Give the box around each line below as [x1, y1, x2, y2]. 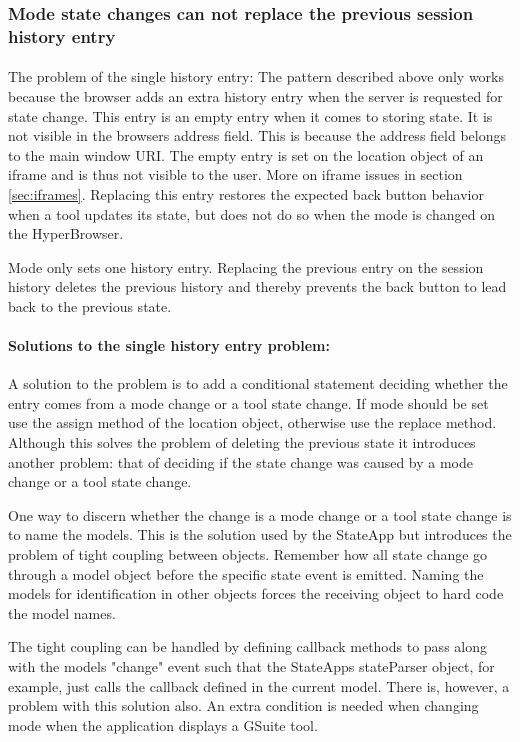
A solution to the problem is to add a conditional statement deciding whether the [8, 373, 508, 394]
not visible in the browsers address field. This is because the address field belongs [8, 125, 506, 146]
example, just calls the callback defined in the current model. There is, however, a [8, 675, 510, 696]
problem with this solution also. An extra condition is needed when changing [8, 695, 479, 716]
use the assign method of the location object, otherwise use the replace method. [8, 412, 497, 433]
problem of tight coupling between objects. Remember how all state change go [8, 544, 488, 565]
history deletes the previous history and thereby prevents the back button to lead [8, 276, 507, 297]
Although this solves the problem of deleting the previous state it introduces [8, 432, 476, 453]
